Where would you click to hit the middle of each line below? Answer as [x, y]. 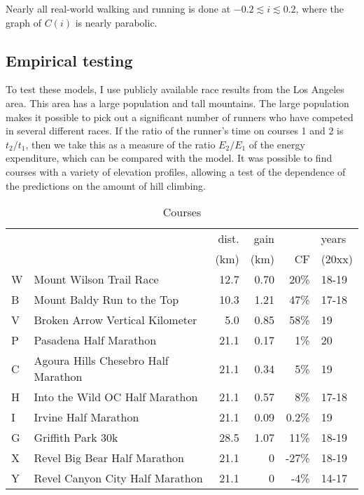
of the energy [277, 144]
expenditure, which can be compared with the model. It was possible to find [169, 158]
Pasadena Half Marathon [95, 340]
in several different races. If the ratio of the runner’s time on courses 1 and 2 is [175, 131]
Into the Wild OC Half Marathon [116, 397]
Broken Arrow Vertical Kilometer [115, 320]
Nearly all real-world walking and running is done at [118, 8]
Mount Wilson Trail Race [96, 279]
